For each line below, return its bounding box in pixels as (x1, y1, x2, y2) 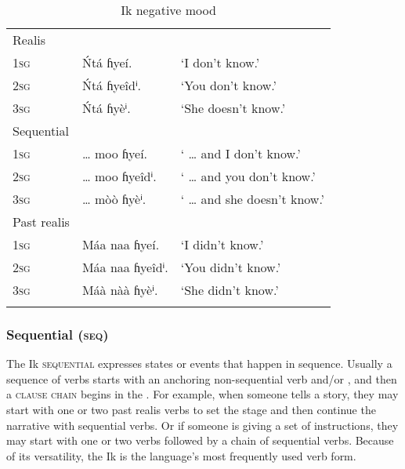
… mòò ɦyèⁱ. (81, 190, 146, 208)
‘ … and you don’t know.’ (180, 167, 316, 185)
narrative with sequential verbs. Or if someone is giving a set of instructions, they (6, 416, 399, 433)
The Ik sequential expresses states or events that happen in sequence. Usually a (6, 355, 392, 372)
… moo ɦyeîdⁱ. (81, 167, 157, 185)
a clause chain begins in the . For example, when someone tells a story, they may (6, 386, 399, 402)
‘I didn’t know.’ (180, 235, 264, 253)
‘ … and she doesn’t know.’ (180, 190, 325, 208)
